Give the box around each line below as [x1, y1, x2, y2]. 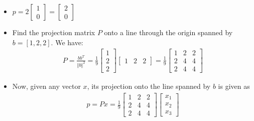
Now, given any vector [12, 81, 81, 91]
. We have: [51, 37, 83, 47]
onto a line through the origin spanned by [104, 27, 233, 37]
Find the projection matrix [12, 27, 95, 37]
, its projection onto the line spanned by [87, 81, 211, 91]
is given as [218, 81, 250, 91]
